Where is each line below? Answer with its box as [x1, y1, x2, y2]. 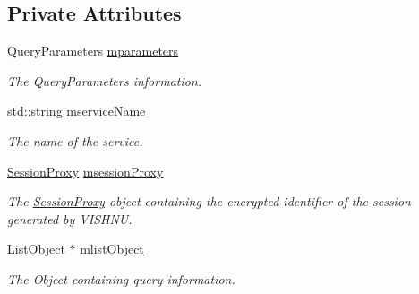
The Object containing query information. [7, 269, 235, 288]
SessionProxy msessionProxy [7, 161, 164, 180]
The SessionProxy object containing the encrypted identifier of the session [7, 192, 411, 211]
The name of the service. [7, 131, 143, 150]
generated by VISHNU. [7, 209, 133, 228]
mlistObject [80, 239, 144, 258]
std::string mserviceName [7, 101, 146, 120]
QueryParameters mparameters [7, 41, 179, 60]
